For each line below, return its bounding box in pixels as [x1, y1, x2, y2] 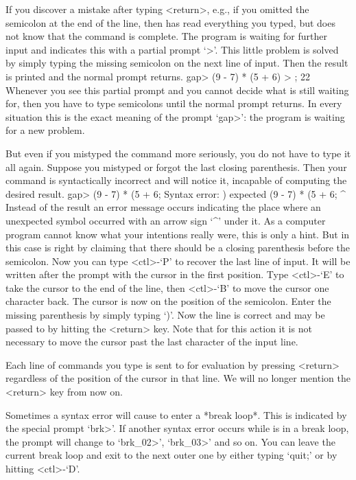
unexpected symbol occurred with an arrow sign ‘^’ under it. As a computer [5, 213, 326, 227]
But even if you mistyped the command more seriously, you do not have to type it [5, 146, 351, 160]
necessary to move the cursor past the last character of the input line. [5, 334, 298, 349]
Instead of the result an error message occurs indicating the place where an [5, 200, 321, 214]
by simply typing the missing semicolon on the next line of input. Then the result [5, 56, 348, 70]
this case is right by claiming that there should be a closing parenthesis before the [5, 240, 350, 255]
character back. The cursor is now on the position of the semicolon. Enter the [5, 294, 331, 308]
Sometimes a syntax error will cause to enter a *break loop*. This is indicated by [5, 407, 347, 422]
